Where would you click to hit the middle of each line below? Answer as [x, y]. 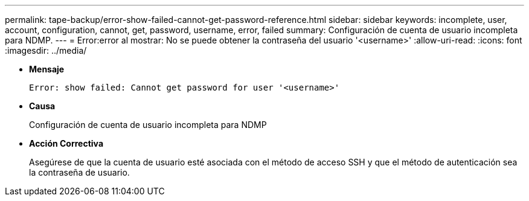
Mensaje [47, 69]
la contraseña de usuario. [79, 172]
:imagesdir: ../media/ [46, 50]
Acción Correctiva [66, 143]
